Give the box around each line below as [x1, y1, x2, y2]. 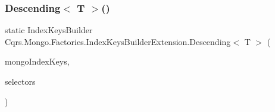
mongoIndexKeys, [5, 55, 70, 68]
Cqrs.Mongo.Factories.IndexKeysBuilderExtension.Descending [5, 35, 231, 47]
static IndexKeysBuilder [5, 24, 93, 36]
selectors [5, 75, 36, 87]
